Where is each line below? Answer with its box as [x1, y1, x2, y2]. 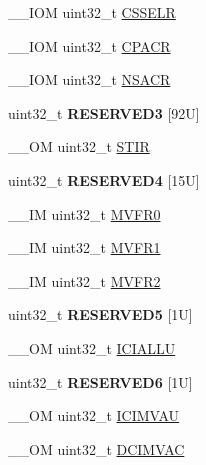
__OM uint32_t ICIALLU [8, 337, 176, 358]
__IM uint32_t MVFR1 [8, 237, 161, 258]
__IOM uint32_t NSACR [8, 69, 171, 90]
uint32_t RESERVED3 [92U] [8, 102, 200, 123]
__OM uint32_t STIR [8, 136, 150, 157]
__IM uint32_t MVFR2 [8, 270, 161, 291]
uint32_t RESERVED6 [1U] [8, 371, 193, 392]
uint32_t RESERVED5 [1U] [8, 304, 193, 325]
